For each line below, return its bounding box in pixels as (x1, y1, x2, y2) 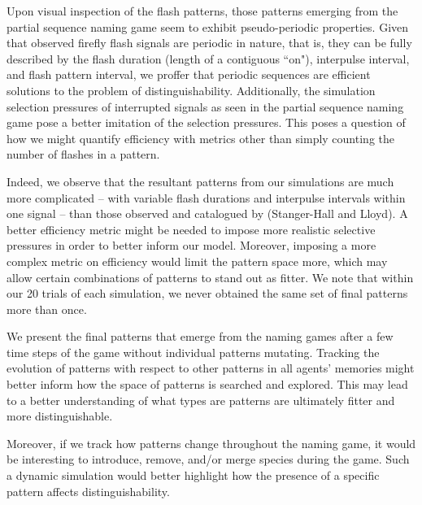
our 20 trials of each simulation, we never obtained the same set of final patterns (7, 285, 408, 302)
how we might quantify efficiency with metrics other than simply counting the (7, 129, 394, 146)
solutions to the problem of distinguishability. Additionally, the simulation (7, 81, 376, 98)
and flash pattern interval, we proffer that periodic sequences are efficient (7, 66, 371, 83)
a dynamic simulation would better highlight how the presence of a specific (7, 467, 380, 484)
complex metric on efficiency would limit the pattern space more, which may (7, 252, 388, 269)
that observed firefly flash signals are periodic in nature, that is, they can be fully (7, 34, 412, 51)
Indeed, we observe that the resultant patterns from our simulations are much (7, 172, 394, 189)
